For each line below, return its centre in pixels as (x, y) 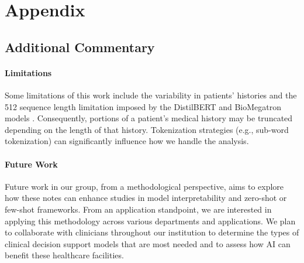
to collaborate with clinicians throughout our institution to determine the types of (152, 232)
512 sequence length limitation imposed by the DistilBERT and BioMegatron (143, 106)
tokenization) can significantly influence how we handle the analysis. (127, 141)
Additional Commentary (80, 47)
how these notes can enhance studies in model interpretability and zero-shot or (146, 198)
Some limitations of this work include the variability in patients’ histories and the (151, 95)
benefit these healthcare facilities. (64, 255)
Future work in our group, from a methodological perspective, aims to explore (144, 186)
